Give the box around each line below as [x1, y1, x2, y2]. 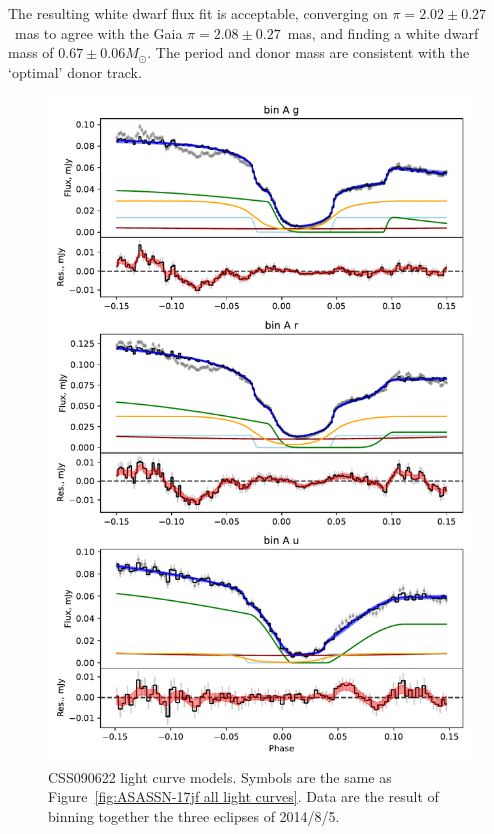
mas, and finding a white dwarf [287, 22, 479, 43]
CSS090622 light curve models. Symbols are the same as [48, 766, 392, 787]
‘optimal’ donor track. [8, 61, 142, 82]
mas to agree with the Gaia [14, 22, 183, 43]
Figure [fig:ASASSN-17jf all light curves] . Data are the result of [48, 786, 439, 807]
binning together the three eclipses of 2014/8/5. [48, 806, 340, 827]
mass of [8, 42, 54, 63]
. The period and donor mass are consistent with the [147, 42, 470, 63]
